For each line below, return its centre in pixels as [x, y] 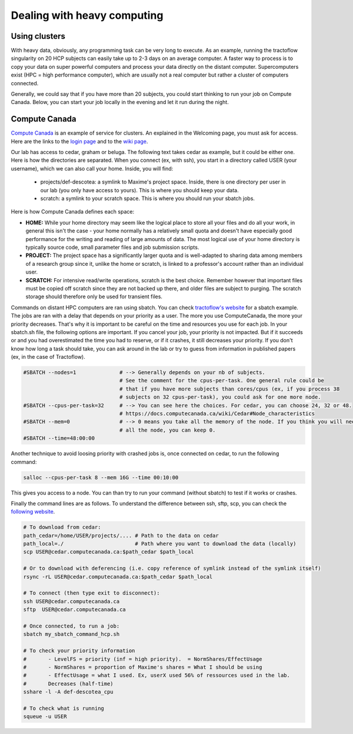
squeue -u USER [45, 717]
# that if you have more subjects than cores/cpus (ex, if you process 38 [229, 389]
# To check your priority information [79, 651]
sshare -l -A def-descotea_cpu [69, 692]
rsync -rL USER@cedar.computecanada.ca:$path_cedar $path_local [118, 577]
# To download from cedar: [62, 527]
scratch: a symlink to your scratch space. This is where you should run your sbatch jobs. [148, 198]
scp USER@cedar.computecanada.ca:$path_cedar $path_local [109, 552]
